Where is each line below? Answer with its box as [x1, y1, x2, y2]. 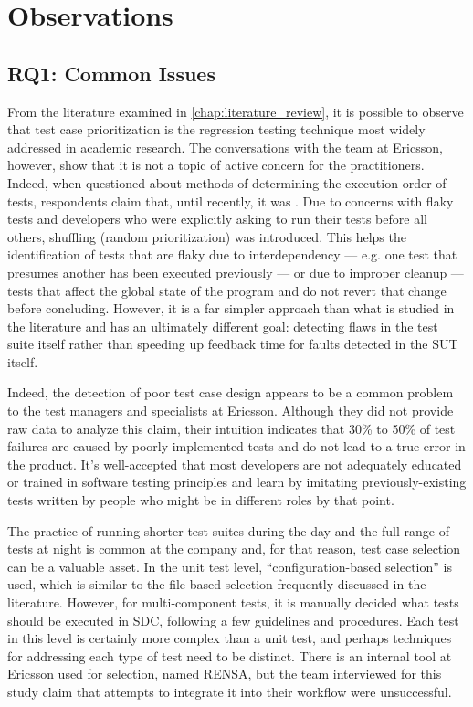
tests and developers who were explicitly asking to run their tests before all [7, 209, 427, 228]
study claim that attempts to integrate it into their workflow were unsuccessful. [7, 681, 452, 701]
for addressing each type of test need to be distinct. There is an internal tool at [7, 646, 452, 665]
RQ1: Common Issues [7, 58, 215, 87]
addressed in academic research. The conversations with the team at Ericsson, [7, 137, 443, 156]
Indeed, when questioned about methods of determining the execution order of [7, 173, 447, 192]
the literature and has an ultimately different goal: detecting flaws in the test [7, 316, 438, 335]
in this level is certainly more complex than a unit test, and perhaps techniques [7, 628, 452, 648]
